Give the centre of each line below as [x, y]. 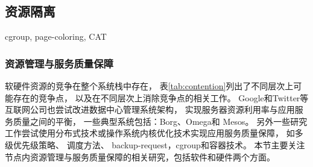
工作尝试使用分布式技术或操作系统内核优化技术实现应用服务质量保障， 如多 [154, 133]
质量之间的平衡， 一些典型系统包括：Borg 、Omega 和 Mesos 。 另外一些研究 [160, 121]
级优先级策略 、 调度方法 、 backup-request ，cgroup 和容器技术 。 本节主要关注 [155, 144]
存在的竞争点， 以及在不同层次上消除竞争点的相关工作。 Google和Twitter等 [161, 97]
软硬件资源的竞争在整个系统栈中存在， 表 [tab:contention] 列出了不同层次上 [149, 86]
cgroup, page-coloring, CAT [56, 36]
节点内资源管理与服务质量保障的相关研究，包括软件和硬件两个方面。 [140, 156]
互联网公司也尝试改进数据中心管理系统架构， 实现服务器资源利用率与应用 [150, 109]
